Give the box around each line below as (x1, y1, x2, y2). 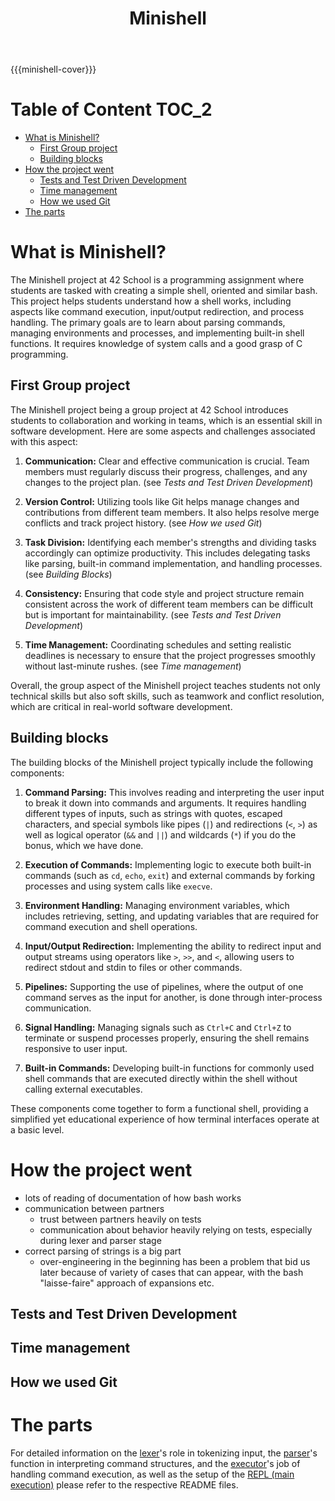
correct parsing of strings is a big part (24, 1245, 182, 1257)
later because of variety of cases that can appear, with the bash (39, 1266, 304, 1278)
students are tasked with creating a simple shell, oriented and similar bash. (10, 285, 318, 297)
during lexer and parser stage (39, 1234, 162, 1246)
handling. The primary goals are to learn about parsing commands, (10, 317, 286, 329)
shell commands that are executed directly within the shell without (24, 1072, 298, 1084)
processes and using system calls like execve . (24, 880, 213, 892)
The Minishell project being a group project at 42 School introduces (10, 403, 289, 416)
